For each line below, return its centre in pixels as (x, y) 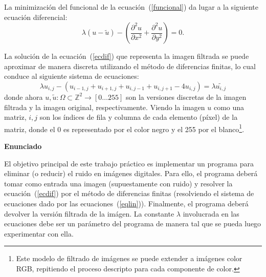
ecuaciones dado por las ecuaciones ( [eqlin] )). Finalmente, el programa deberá (126, 203)
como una (229, 107)
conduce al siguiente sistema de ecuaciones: (72, 76)
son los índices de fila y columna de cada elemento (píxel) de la (139, 117)
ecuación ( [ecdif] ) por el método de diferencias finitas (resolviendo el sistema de (129, 193)
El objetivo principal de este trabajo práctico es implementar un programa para (129, 163)
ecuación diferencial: (36, 17)
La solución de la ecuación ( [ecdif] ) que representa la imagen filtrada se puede (127, 56)
